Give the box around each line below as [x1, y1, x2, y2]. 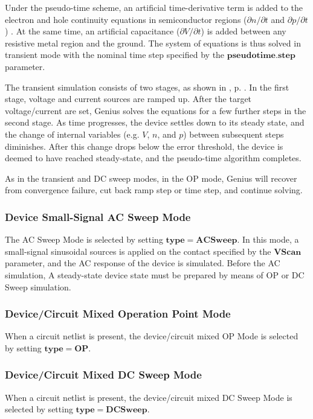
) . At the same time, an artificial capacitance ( [5, 25, 180, 37]
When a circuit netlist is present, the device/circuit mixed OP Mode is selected [5, 330, 298, 342]
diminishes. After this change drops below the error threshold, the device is [5, 139, 283, 152]
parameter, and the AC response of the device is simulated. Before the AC [5, 257, 280, 269]
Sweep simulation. [5, 280, 71, 293]
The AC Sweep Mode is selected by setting [5, 233, 163, 246]
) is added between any [201, 25, 286, 37]
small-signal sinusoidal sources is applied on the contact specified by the [5, 245, 271, 257]
